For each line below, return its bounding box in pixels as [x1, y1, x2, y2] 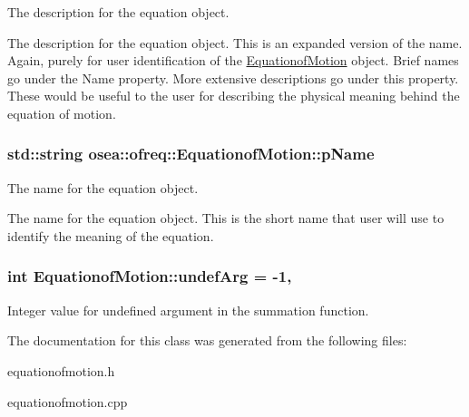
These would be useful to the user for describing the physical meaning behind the [7, 86, 460, 105]
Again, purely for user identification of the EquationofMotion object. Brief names [7, 51, 459, 70]
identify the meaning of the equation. [7, 226, 214, 245]
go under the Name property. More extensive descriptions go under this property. [7, 68, 459, 87]
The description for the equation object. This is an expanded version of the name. [7, 33, 463, 52]
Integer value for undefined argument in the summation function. [7, 300, 369, 319]
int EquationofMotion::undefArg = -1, [7, 265, 292, 287]
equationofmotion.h [7, 361, 115, 380]
